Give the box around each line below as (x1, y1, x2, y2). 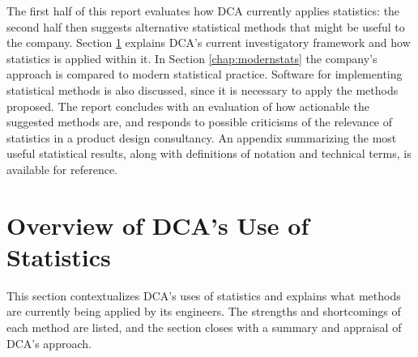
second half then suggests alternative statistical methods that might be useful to (6, 18, 405, 35)
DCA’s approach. (6, 334, 92, 351)
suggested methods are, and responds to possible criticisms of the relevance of (6, 113, 393, 130)
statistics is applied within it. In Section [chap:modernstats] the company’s (6, 49, 377, 66)
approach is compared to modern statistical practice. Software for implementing (6, 66, 403, 83)
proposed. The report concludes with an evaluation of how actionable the (6, 97, 369, 114)
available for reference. (6, 160, 118, 177)
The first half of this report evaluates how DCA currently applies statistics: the (6, 2, 400, 19)
